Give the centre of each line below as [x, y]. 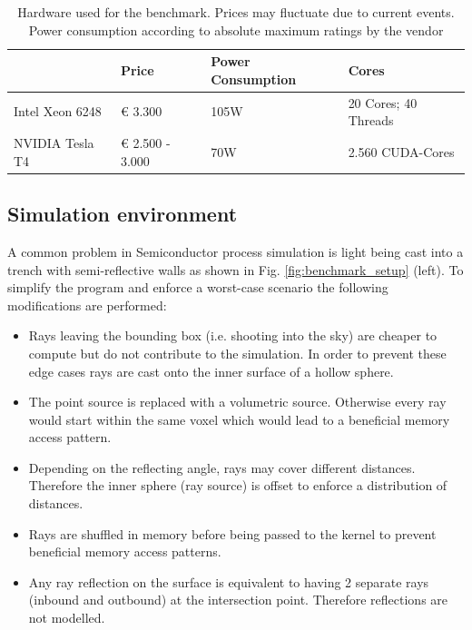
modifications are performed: [87, 305]
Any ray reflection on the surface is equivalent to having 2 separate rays [229, 581]
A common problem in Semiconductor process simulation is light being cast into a [236, 251]
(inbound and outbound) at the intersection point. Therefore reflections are [238, 600]
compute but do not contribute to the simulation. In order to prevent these [237, 353]
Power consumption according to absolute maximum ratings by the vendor [236, 30]
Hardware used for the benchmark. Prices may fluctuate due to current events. [236, 12]
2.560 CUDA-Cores [401, 151]
